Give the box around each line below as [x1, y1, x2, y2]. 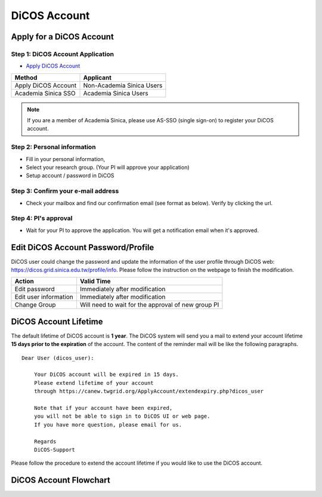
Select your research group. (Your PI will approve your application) [26, 164, 190, 171]
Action [14, 277, 34, 286]
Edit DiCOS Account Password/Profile [11, 242, 154, 252]
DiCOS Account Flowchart [11, 475, 110, 486]
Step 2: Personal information [11, 143, 96, 152]
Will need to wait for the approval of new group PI [79, 301, 219, 309]
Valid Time [79, 277, 111, 286]
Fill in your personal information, [26, 155, 106, 162]
